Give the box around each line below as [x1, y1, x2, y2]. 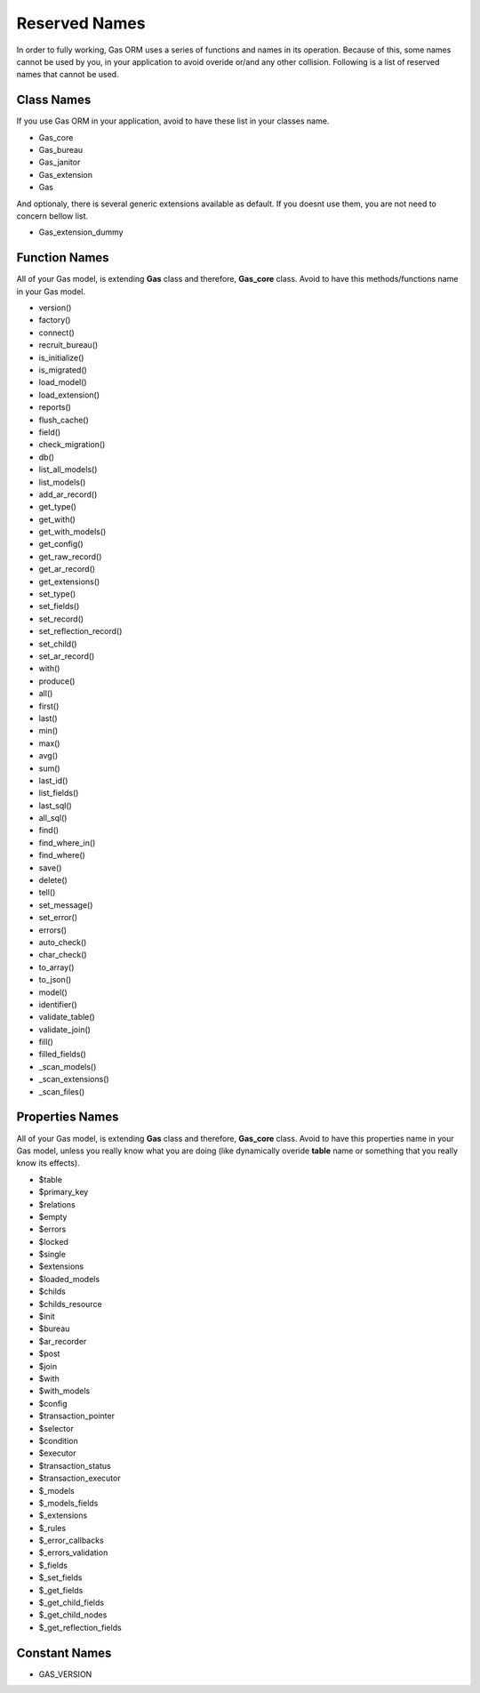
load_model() [38, 377, 88, 388]
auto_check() [38, 936, 87, 947]
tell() [38, 887, 56, 898]
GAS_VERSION [38, 1668, 92, 1680]
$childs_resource [38, 1298, 102, 1309]
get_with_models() [38, 526, 107, 537]
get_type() [38, 501, 77, 512]
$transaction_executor [38, 1472, 121, 1484]
